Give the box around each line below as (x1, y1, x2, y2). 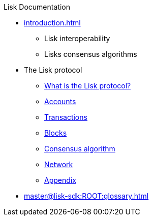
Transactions (44, 113, 87, 121)
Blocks (44, 129, 67, 137)
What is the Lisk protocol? (44, 81, 131, 90)
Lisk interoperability (44, 34, 110, 43)
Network (44, 160, 73, 169)
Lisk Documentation (4, 3, 70, 11)
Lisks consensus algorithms (44, 50, 137, 58)
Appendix (44, 176, 76, 184)
